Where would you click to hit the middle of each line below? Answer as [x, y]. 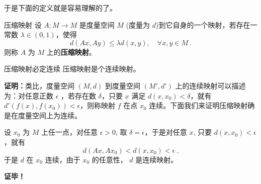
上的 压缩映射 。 [71, 52]
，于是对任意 [166, 132]
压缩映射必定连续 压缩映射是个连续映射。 [72, 69]
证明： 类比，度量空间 [39, 85]
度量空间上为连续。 [50, 115]
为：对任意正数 [29, 95]
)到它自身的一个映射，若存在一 [206, 24]
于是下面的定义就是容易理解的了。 [60, 8]
